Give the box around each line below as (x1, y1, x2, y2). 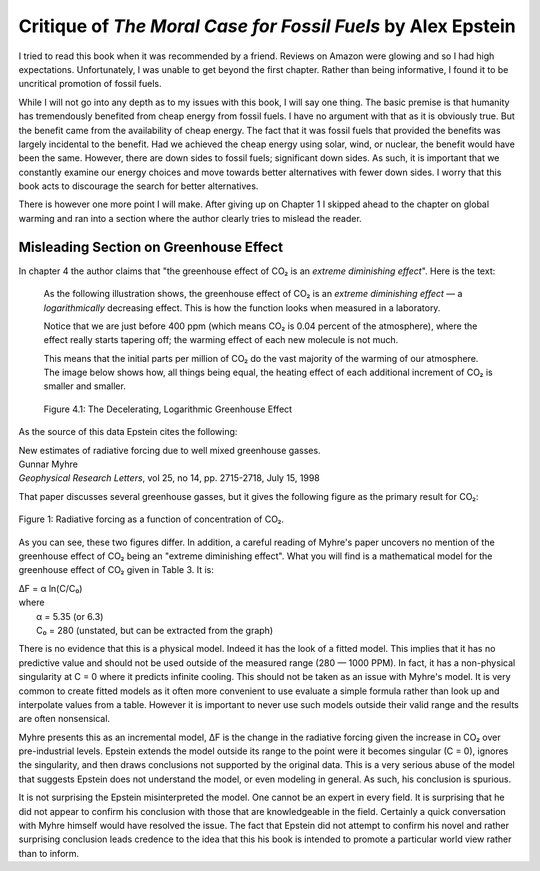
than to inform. (18, 847, 80, 859)
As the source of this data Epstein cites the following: (18, 426, 238, 438)
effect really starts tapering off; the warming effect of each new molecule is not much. (43, 334, 399, 346)
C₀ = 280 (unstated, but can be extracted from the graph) (36, 624, 274, 636)
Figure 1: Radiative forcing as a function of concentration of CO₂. (18, 513, 285, 525)
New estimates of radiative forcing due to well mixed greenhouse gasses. (18, 444, 321, 456)
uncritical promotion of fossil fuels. (18, 78, 162, 90)
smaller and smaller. (43, 380, 127, 392)
